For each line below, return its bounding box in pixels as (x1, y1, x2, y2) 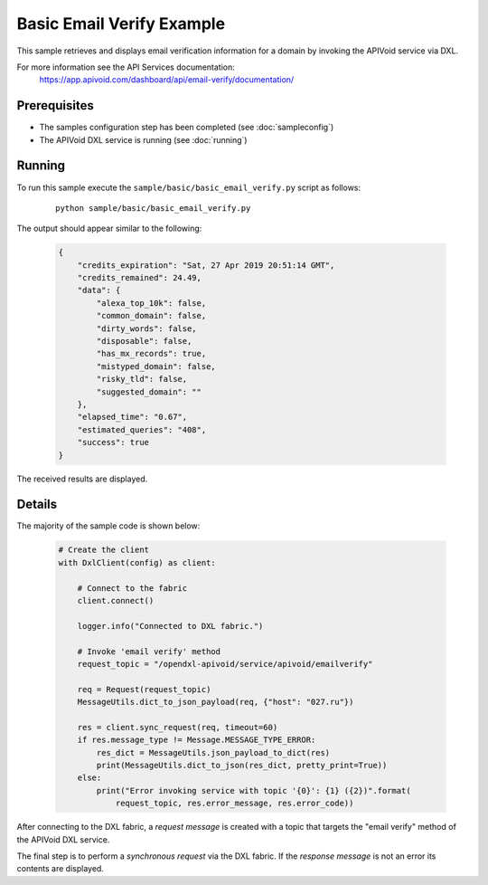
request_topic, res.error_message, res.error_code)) (115, 798, 354, 809)
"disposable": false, (96, 336, 192, 347)
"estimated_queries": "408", (77, 424, 207, 434)
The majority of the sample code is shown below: (16, 520, 201, 531)
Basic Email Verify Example (16, 14, 226, 33)
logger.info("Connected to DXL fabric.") (77, 621, 264, 631)
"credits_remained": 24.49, (77, 272, 202, 283)
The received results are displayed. (16, 473, 148, 484)
